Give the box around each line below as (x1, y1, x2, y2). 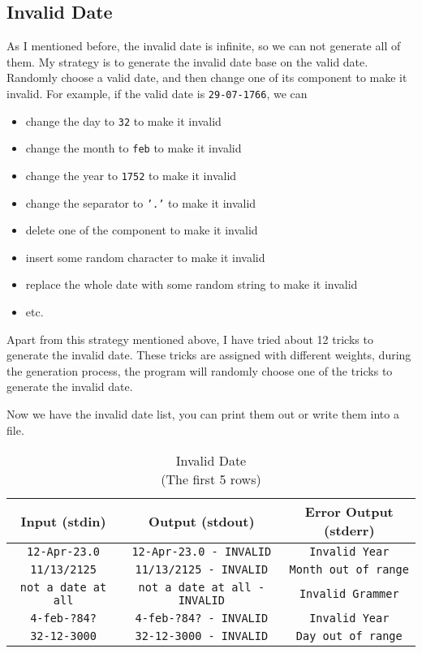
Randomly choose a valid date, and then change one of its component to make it (6, 69, 407, 86)
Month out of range (289, 563, 409, 577)
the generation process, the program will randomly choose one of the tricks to (6, 362, 393, 379)
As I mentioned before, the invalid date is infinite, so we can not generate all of (6, 37, 401, 54)
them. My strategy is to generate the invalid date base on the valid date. (6, 53, 368, 70)
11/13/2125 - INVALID (135, 563, 269, 577)
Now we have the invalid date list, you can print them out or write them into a (6, 406, 399, 423)
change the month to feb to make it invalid (25, 140, 242, 157)
